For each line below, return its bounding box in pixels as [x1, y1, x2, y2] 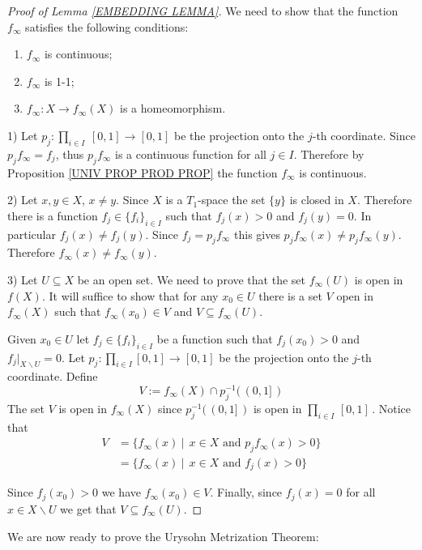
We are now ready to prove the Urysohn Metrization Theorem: [7, 527, 319, 544]
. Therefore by [293, 145, 364, 162]
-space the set [198, 191, 266, 208]
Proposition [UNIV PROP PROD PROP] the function [7, 164, 278, 181]
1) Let [7, 126, 38, 143]
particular [7, 225, 56, 242]
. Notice [372, 399, 411, 416]
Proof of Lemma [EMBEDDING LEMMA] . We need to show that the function [7, 2, 399, 19]
